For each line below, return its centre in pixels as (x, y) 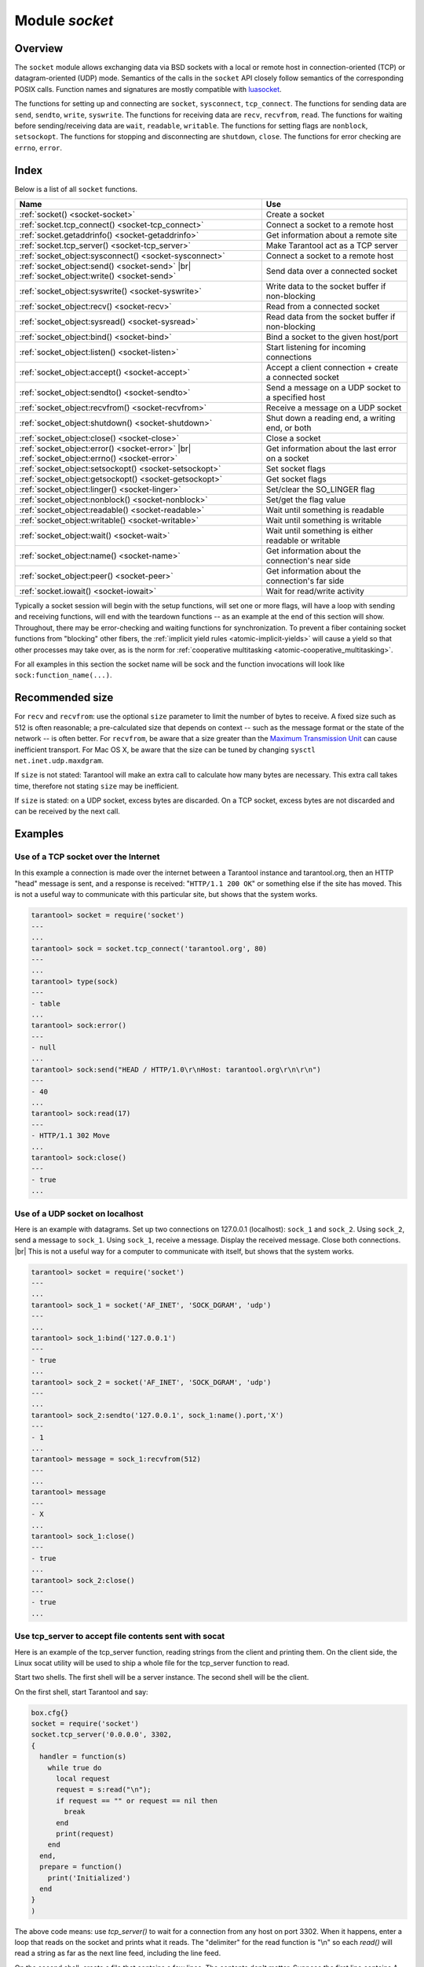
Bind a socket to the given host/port (332, 337)
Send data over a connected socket (332, 271)
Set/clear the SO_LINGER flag (320, 489)
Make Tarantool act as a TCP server (332, 245)
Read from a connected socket (323, 307)
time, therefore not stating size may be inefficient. (97, 786)
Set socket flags (296, 469)
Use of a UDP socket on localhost (79, 1213)
